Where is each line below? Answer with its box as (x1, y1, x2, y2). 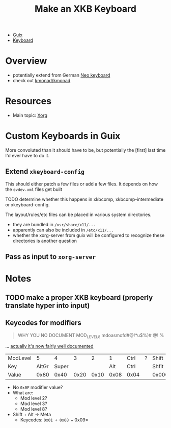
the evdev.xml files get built (5, 186, 63, 192)
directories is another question (12, 237, 77, 244)
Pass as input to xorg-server (5, 252, 96, 261)
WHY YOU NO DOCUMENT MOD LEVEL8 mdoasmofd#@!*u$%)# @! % (17, 332, 164, 340)
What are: (12, 390, 34, 396)
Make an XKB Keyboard (35, 3, 136, 15)
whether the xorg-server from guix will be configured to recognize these (12, 232, 165, 238)
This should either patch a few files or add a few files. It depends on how (5, 181, 158, 187)
